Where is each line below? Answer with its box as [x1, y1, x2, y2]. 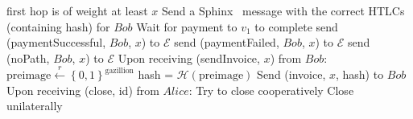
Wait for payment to [136, 18, 237, 35]
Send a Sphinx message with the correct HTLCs [161, 2, 405, 18]
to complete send [254, 18, 338, 35]
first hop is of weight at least [6, 2, 148, 18]
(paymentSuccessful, [6, 34, 106, 51]
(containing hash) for [6, 18, 110, 35]
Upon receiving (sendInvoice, [118, 49, 260, 66]
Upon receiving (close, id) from [6, 81, 159, 98]
